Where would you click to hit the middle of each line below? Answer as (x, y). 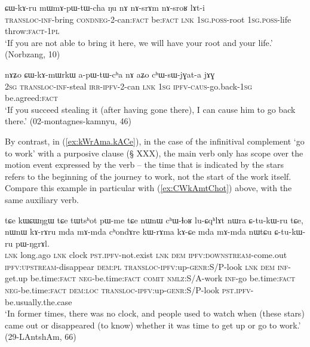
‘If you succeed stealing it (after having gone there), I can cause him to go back (150, 109)
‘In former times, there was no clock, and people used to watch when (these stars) (155, 313)
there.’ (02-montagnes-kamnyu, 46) (68, 121)
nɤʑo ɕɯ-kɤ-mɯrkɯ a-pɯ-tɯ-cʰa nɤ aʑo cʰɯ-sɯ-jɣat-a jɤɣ (110, 74)
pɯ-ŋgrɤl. (32, 243)
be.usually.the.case (39, 301)
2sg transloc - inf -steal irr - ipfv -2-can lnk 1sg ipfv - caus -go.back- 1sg (129, 86)
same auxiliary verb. (42, 199)
